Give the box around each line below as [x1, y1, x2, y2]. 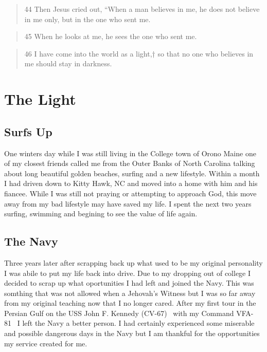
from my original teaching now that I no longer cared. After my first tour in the [4, 298, 256, 308]
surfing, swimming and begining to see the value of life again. [4, 208, 198, 219]
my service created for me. [4, 338, 87, 348]
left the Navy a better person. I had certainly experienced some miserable [22, 318, 255, 328]
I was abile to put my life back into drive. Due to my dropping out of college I [4, 267, 251, 278]
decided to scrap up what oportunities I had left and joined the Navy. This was [4, 277, 254, 288]
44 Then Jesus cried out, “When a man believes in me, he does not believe [24, 4, 260, 14]
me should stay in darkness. [24, 58, 112, 69]
